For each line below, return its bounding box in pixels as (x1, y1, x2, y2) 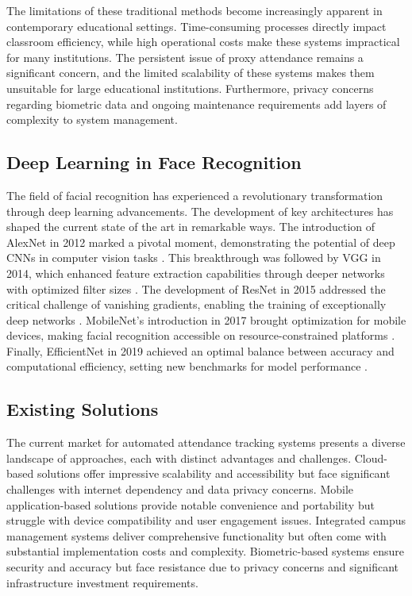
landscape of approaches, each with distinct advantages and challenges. (6, 449, 352, 466)
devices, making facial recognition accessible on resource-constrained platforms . (6, 327, 395, 344)
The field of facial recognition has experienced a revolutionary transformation (6, 186, 383, 203)
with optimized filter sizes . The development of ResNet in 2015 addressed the (6, 280, 386, 297)
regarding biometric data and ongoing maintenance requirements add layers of (6, 95, 387, 112)
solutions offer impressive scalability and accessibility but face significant (37, 465, 391, 482)
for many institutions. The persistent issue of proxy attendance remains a (6, 48, 364, 65)
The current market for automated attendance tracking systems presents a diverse (6, 434, 406, 451)
